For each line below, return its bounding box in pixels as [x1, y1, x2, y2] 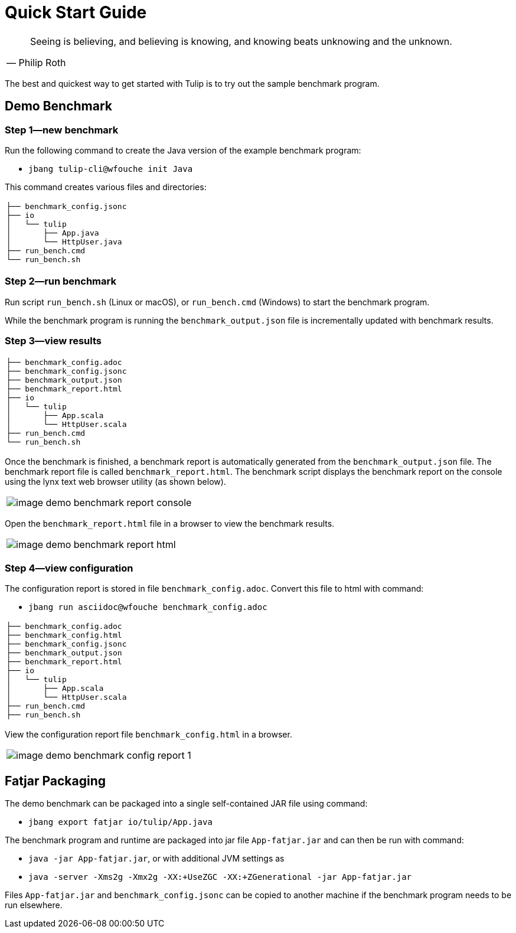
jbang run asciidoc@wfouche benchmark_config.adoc [28, 602, 267, 612]
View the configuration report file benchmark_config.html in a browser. [5, 729, 292, 740]
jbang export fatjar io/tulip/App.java [28, 817, 213, 827]
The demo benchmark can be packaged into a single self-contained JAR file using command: [5, 798, 368, 809]
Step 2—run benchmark [5, 275, 116, 288]
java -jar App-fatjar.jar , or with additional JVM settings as [28, 853, 285, 864]
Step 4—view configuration [5, 562, 133, 574]
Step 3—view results [5, 335, 102, 347]
